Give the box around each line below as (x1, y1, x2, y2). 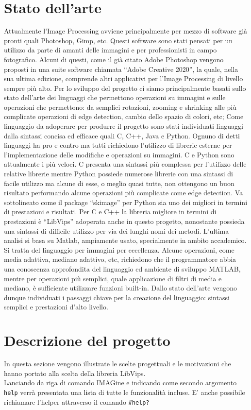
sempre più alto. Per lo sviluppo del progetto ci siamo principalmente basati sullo (4, 83, 246, 93)
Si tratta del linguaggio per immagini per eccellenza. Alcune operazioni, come (4, 244, 234, 255)
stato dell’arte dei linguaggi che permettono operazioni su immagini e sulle (4, 92, 226, 102)
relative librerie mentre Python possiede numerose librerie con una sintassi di (4, 169, 233, 179)
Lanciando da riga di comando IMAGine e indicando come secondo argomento (4, 377, 237, 388)
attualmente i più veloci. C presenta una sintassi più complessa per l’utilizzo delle (4, 159, 247, 169)
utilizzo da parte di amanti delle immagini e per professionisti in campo (4, 45, 217, 55)
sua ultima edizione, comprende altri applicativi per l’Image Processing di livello (4, 73, 243, 84)
